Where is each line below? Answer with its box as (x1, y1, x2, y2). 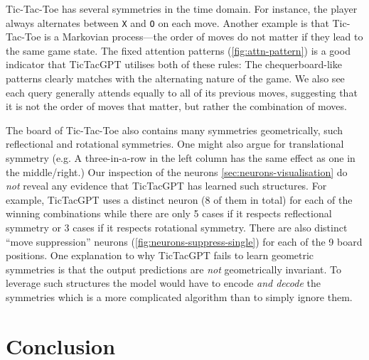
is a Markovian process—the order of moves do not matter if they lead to (44, 29, 363, 44)
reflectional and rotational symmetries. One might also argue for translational (6, 136, 344, 151)
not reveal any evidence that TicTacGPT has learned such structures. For (6, 178, 327, 193)
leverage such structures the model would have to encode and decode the (6, 276, 321, 290)
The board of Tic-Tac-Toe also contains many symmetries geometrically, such (6, 122, 343, 137)
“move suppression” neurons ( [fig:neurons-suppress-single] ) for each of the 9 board (6, 234, 363, 249)
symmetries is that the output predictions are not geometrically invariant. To (6, 261, 342, 276)
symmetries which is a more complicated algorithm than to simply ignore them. (6, 289, 353, 304)
